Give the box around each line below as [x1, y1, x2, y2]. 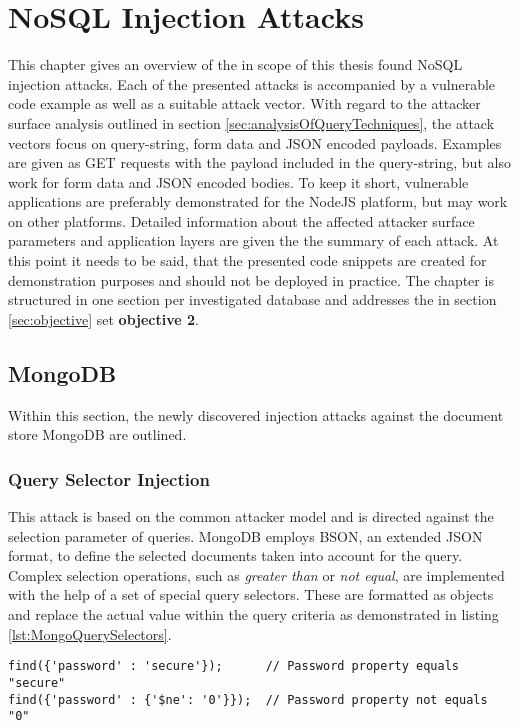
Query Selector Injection [8, 466, 210, 491]
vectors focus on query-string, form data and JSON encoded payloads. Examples [8, 132, 502, 153]
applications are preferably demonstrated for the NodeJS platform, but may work [8, 191, 508, 212]
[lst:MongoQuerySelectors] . [8, 623, 172, 644]
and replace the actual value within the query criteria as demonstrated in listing [8, 604, 499, 625]
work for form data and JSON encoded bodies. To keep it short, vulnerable [8, 171, 469, 192]
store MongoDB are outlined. [8, 424, 187, 445]
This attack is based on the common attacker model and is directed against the [8, 506, 494, 527]
